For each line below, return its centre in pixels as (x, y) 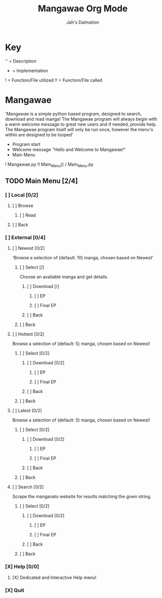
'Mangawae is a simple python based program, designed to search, (73, 113)
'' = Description (21, 61)
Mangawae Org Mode (83, 9)
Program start (26, 144)
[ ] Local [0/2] (22, 195)
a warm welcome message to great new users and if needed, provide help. (81, 124)
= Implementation (30, 70)
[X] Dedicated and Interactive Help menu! (54, 577)
